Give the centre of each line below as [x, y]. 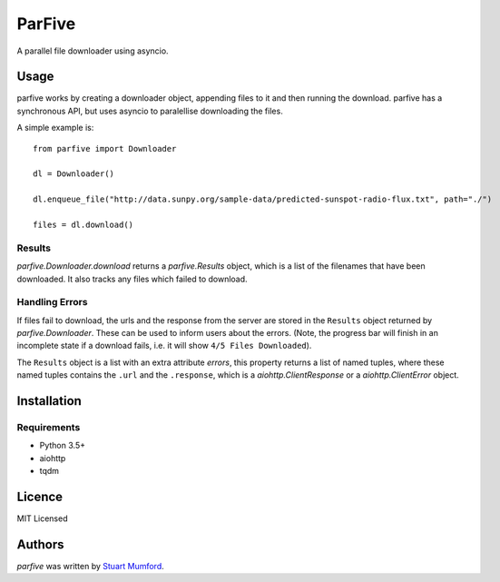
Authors [40, 544]
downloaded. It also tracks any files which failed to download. [132, 279]
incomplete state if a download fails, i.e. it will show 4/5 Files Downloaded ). [164, 346]
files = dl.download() [83, 224]
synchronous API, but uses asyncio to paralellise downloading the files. [150, 111]
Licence [40, 496]
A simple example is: [55, 128]
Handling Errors [52, 302]
